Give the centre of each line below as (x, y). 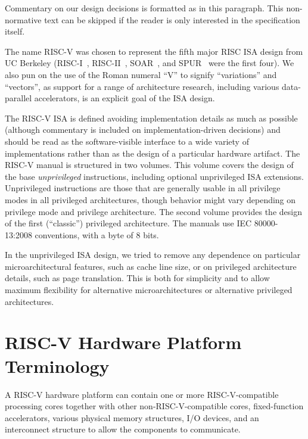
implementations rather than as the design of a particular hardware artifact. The (153, 153)
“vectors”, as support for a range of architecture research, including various (142, 86)
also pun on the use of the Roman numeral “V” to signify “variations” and (141, 74)
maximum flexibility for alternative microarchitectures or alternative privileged (149, 290)
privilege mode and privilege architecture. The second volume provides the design (153, 211)
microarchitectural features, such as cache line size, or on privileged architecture (151, 266)
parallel (18, 98)
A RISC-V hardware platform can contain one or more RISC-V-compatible (142, 394)
